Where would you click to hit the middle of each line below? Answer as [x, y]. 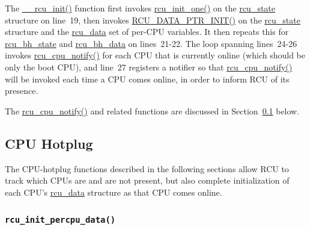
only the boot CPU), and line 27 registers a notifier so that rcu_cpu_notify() [149, 67]
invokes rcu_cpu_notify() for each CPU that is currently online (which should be [155, 55]
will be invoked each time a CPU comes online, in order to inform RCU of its [147, 79]
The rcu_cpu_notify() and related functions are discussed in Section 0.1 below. [152, 110]
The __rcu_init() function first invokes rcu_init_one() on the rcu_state [140, 8]
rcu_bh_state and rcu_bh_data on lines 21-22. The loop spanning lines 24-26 [151, 43]
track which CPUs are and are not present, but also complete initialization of [147, 180]
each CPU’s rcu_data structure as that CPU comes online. [114, 192]
